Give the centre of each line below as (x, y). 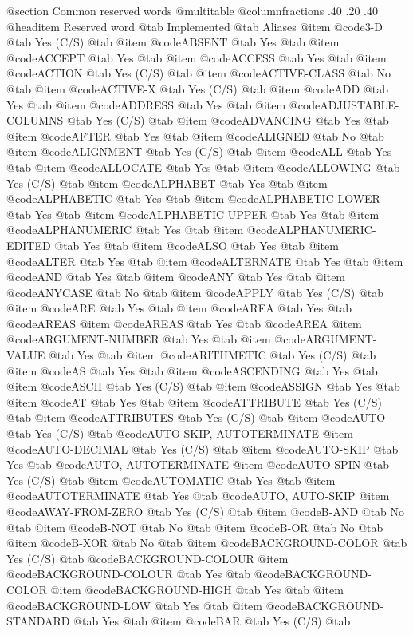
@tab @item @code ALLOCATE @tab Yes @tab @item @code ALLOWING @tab (203, 167)
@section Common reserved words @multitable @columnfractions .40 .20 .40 (192, 10)
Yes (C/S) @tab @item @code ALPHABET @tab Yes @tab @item (167, 183)
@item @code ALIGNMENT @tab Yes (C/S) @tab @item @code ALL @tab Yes (199, 151)
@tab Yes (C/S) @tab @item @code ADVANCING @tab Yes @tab (228, 120)
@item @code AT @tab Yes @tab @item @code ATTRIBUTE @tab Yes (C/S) (194, 401)
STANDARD (38, 621)
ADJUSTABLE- (360, 104)
